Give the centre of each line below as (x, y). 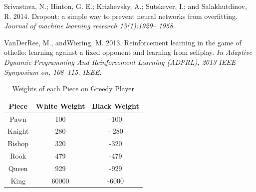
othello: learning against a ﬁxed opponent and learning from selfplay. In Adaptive (128, 52)
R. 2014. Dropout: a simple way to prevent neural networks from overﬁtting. (121, 16)
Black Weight (116, 105)
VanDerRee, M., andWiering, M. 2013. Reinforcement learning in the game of (123, 42)
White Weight (60, 105)
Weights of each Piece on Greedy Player (73, 89)
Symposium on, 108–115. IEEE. (53, 72)
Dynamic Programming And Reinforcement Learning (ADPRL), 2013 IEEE (120, 62)
